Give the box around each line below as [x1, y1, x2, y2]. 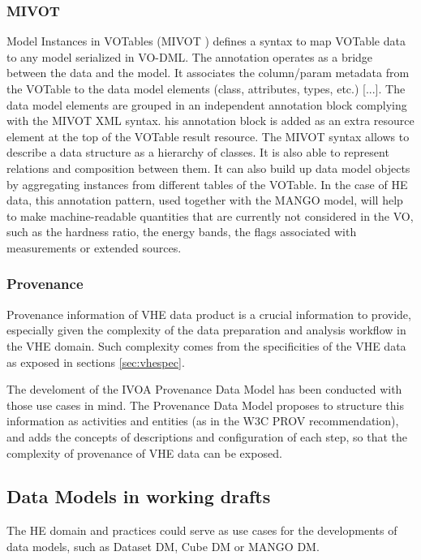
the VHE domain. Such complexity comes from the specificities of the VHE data [6, 337, 406, 354]
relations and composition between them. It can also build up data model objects [6, 159, 410, 176]
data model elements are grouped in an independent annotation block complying [6, 96, 407, 113]
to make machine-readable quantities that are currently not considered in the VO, [6, 207, 414, 224]
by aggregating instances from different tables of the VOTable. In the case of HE [6, 175, 408, 192]
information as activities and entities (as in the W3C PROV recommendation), [6, 412, 399, 429]
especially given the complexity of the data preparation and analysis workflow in [6, 321, 406, 338]
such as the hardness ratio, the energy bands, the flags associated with [6, 223, 357, 240]
